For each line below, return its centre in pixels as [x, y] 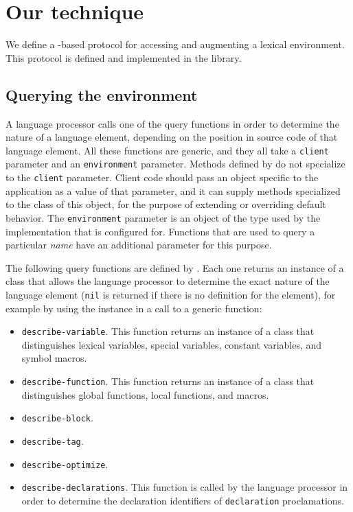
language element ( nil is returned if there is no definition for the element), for [171, 294]
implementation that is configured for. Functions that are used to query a [160, 231]
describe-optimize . [65, 464]
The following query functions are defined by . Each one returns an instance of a [175, 267]
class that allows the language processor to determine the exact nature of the [168, 281]
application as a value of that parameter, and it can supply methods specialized [173, 190]
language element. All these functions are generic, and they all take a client [167, 150]
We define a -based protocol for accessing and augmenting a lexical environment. [175, 44]
